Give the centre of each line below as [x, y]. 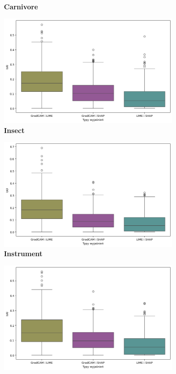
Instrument [23, 254]
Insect [14, 130]
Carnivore [21, 6]
